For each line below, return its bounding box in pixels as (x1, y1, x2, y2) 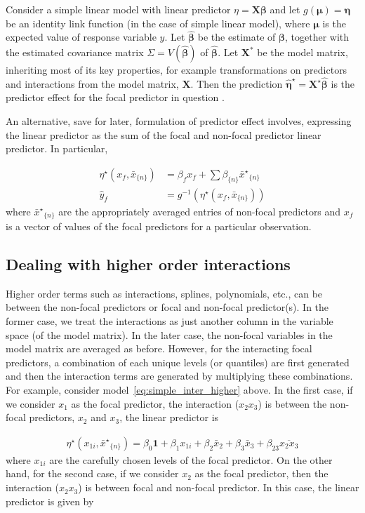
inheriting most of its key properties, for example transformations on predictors (6, 62, 347, 76)
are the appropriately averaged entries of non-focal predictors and (58, 204, 341, 218)
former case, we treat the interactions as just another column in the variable (6, 314, 333, 328)
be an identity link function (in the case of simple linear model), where (6, 15, 310, 30)
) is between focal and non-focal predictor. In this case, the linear (78, 480, 359, 495)
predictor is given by (6, 493, 94, 508)
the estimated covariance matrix (6, 45, 144, 59)
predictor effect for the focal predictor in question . (6, 90, 225, 105)
